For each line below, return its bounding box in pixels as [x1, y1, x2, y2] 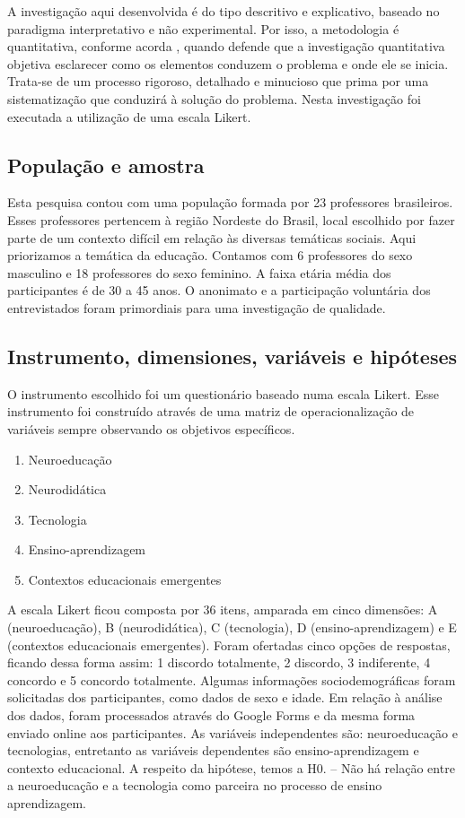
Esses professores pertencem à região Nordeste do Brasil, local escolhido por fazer [7, 210, 455, 229]
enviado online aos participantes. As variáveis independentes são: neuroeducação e [7, 723, 458, 742]
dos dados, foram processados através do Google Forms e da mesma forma [7, 706, 416, 725]
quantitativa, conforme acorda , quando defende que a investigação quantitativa [7, 37, 445, 56]
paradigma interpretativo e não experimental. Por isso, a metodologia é [7, 19, 399, 38]
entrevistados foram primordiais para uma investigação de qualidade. [7, 298, 386, 317]
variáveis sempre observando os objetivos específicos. [7, 419, 295, 438]
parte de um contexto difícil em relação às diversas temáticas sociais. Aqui [7, 228, 417, 247]
